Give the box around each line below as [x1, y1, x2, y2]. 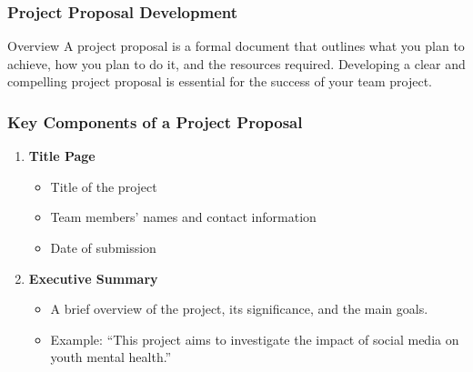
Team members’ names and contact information [50, 207, 317, 226]
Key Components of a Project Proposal [7, 110, 303, 133]
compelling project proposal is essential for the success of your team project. [7, 72, 432, 91]
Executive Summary [28, 268, 158, 287]
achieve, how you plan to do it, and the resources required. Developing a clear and [7, 54, 466, 73]
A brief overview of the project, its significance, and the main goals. [50, 299, 428, 318]
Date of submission [50, 238, 156, 256]
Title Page [28, 146, 96, 166]
